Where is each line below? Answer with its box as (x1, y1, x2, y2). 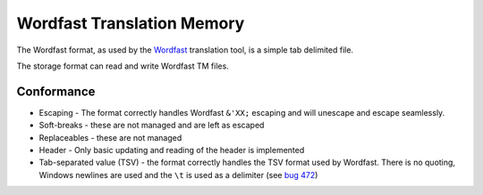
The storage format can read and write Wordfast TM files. (16, 61, 230, 71)
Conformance (16, 84, 96, 99)
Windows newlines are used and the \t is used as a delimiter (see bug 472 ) (38, 169, 318, 180)
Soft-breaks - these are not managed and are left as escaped (38, 120, 265, 131)
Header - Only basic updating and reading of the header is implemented (38, 145, 305, 156)
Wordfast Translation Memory (16, 13, 245, 33)
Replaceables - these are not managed (38, 132, 182, 142)
